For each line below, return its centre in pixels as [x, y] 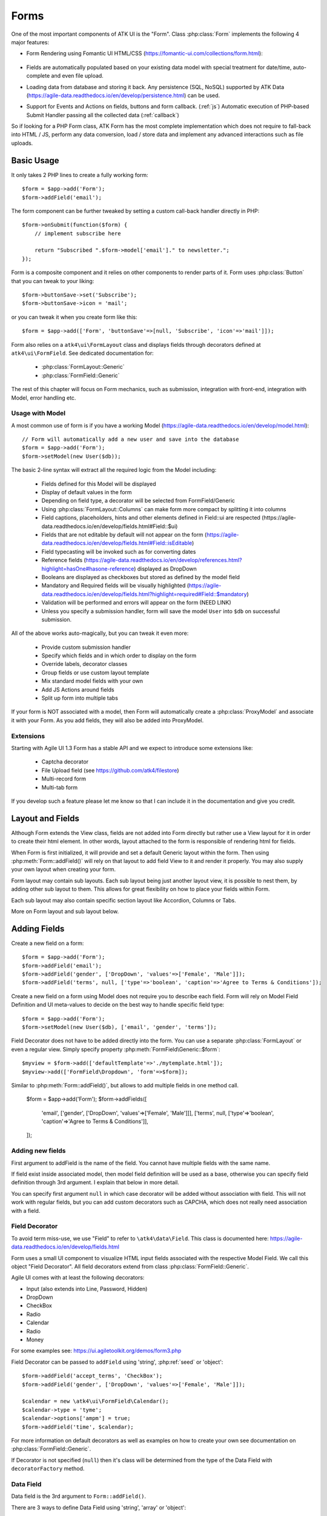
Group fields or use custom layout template [95, 672]
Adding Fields [38, 929]
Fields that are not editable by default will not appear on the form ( [124, 535]
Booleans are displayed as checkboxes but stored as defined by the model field [141, 577]
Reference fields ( [64, 560]
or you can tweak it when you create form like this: [74, 317]
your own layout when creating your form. [64, 870]
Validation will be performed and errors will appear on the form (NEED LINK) [136, 603]
